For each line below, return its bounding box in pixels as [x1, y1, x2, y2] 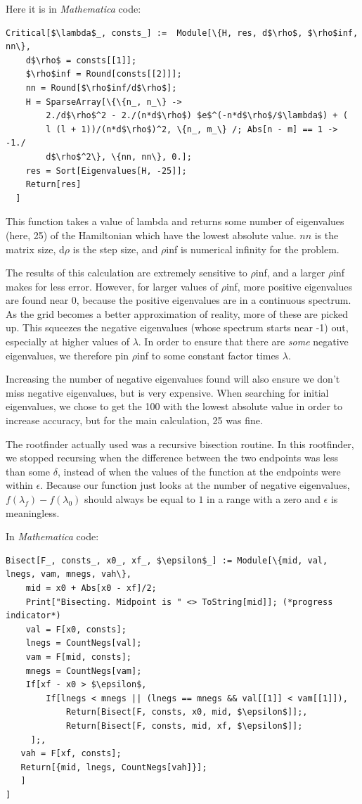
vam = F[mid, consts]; [25, 651, 131, 662]
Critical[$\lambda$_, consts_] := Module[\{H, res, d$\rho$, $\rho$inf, [6, 27, 358, 38]
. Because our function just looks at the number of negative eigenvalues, [40, 478, 350, 492]
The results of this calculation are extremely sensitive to [6, 265, 247, 280]
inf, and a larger [255, 265, 325, 280]
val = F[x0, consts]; [25, 624, 127, 634]
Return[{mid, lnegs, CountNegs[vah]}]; [20, 762, 207, 772]
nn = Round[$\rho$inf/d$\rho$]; [25, 82, 177, 93]
